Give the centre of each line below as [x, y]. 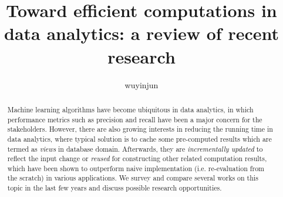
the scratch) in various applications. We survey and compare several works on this [133, 178]
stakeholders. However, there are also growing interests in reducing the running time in [140, 129]
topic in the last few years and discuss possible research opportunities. [114, 188]
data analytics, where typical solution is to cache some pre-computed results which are [139, 138]
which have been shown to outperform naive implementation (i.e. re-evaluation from [136, 168]
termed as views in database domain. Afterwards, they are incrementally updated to [135, 148]
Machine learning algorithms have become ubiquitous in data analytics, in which [130, 109]
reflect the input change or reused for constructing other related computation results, [137, 158]
